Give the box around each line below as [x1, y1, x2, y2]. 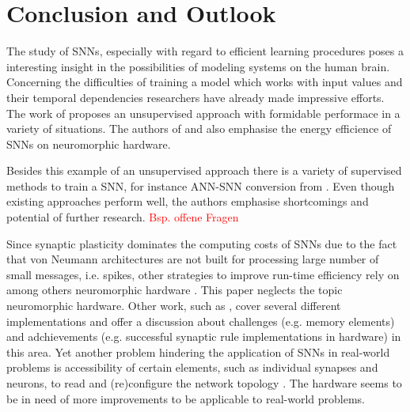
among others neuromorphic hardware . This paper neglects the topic [6, 282, 343, 298]
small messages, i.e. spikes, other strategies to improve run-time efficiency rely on [6, 266, 400, 282]
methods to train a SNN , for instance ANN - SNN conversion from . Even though [6, 177, 395, 194]
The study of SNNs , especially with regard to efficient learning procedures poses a [6, 43, 404, 59]
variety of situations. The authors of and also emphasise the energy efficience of [6, 120, 392, 137]
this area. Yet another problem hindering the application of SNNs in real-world [6, 343, 390, 360]
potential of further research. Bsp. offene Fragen [6, 209, 239, 225]
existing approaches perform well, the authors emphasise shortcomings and [6, 193, 369, 210]
